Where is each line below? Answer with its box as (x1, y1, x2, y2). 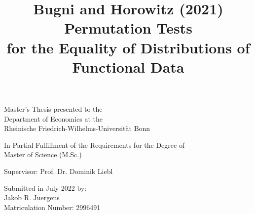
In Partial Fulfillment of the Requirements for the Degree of (4, 139, 185, 150)
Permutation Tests (64, 18, 192, 38)
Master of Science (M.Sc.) (4, 149, 82, 160)
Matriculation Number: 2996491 (4, 202, 101, 212)
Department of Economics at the (4, 113, 103, 124)
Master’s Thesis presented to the (4, 103, 103, 114)
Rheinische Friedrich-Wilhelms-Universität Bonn (4, 123, 150, 133)
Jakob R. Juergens (4, 192, 60, 203)
